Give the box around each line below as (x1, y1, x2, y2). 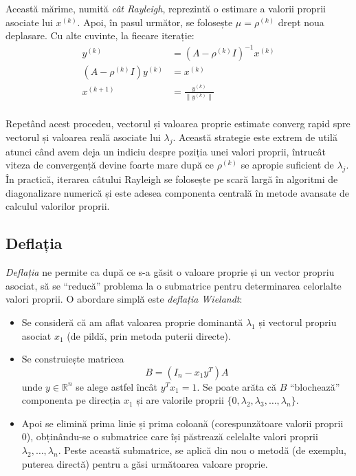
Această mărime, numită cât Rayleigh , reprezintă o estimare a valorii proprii (5, 1, 326, 15)
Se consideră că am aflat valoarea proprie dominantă (21, 314, 243, 329)
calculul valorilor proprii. (5, 199, 110, 213)
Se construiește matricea (21, 351, 124, 366)
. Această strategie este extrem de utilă (173, 129, 337, 144)
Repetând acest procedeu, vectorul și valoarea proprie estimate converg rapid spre (5, 116, 351, 131)
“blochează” (289, 379, 340, 393)
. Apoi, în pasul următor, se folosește (77, 14, 233, 29)
